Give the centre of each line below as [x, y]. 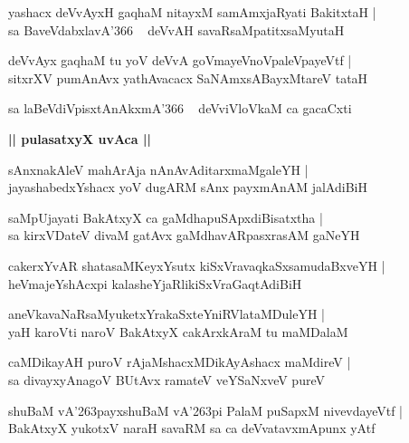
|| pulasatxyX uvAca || [80, 138]
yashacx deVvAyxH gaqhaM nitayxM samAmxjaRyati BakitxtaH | [192, 12]
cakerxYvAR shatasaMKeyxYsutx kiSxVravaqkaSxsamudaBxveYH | [197, 265]
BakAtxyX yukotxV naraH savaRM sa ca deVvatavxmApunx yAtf [192, 428]
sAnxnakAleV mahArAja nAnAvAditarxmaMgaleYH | [158, 169]
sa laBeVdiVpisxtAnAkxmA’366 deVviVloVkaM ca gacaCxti [180, 108]
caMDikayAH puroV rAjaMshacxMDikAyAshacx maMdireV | [180, 362]
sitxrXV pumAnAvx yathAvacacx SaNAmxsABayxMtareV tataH [188, 77]
